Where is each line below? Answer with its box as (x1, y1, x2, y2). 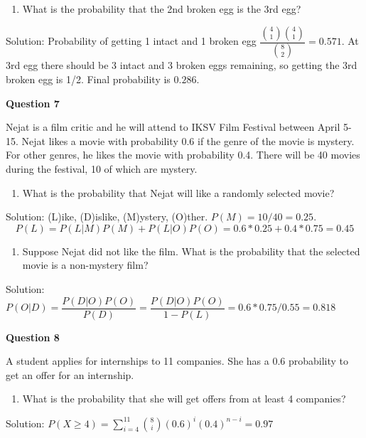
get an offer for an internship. (6, 367, 134, 382)
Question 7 (6, 95, 60, 110)
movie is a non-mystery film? (22, 257, 149, 272)
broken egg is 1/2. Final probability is (6, 72, 171, 87)
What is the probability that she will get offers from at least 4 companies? (22, 391, 346, 406)
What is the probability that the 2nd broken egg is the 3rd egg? (22, 1, 301, 16)
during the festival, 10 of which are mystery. (6, 161, 198, 176)
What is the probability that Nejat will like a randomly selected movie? (22, 185, 335, 200)
